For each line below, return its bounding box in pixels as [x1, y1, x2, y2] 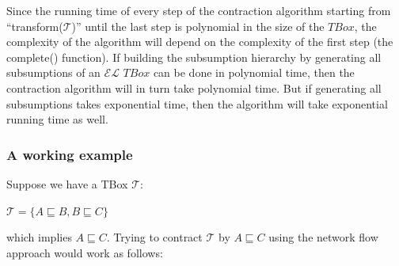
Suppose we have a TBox [6, 175, 128, 192]
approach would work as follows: [6, 244, 163, 260]
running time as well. [6, 111, 108, 127]
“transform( [6, 17, 63, 34]
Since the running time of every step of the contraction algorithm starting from [6, 2, 391, 18]
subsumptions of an [6, 64, 101, 81]
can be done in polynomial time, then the [153, 64, 355, 81]
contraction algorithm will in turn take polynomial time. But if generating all [6, 79, 382, 96]
